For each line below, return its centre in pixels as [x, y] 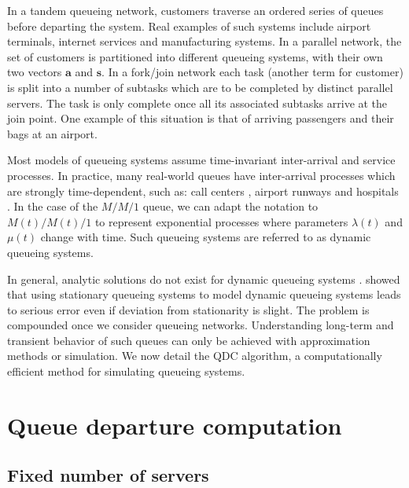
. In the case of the [53, 206]
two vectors [35, 72]
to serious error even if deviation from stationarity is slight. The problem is [188, 309]
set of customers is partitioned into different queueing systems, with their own [195, 56]
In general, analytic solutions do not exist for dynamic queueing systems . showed [204, 279]
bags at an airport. [52, 133]
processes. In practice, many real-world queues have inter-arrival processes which [201, 175]
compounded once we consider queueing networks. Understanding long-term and [201, 325]
